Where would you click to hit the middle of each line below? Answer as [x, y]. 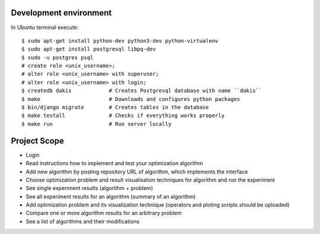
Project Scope [38, 140]
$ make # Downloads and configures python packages [131, 99]
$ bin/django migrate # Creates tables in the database [115, 107]
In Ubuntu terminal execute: [45, 27]
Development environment [61, 13]
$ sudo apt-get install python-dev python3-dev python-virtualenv [120, 41]
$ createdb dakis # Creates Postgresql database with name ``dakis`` [142, 91]
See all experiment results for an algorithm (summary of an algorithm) [111, 197]
